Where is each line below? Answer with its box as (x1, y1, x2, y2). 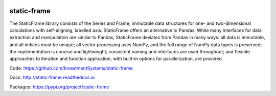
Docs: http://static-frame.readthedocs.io (9, 74, 95, 81)
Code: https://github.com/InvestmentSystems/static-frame (9, 65, 133, 71)
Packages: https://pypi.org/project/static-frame (9, 84, 109, 90)
